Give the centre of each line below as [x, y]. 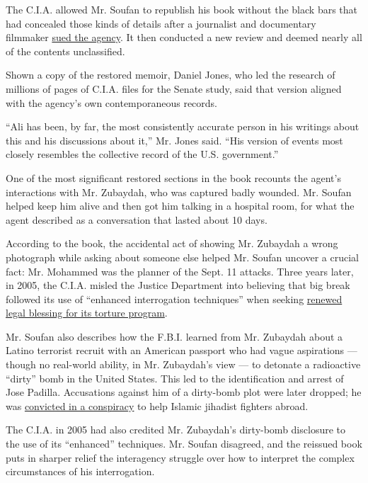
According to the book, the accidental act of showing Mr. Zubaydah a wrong [172, 243]
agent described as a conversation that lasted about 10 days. [137, 219]
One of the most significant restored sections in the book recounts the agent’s [173, 177]
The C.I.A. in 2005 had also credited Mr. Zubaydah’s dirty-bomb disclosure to [176, 430]
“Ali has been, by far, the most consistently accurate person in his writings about [183, 126]
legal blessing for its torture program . [87, 313]
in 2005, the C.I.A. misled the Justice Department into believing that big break [178, 285]
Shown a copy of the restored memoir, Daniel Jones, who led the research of [171, 75]
